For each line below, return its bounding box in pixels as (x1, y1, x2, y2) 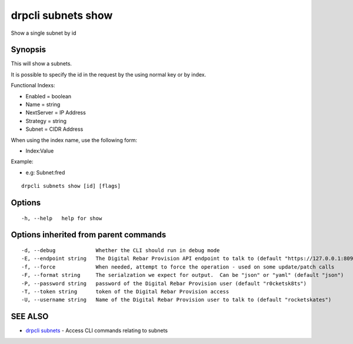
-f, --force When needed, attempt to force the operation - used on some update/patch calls (21, 263, 335, 270)
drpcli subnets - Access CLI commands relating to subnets (25, 327, 168, 334)
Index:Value (25, 147, 54, 154)
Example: (11, 158, 34, 165)
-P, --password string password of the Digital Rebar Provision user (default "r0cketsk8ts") (21, 280, 307, 287)
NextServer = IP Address (25, 109, 86, 116)
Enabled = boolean (25, 92, 72, 100)
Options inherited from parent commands (11, 230, 166, 240)
